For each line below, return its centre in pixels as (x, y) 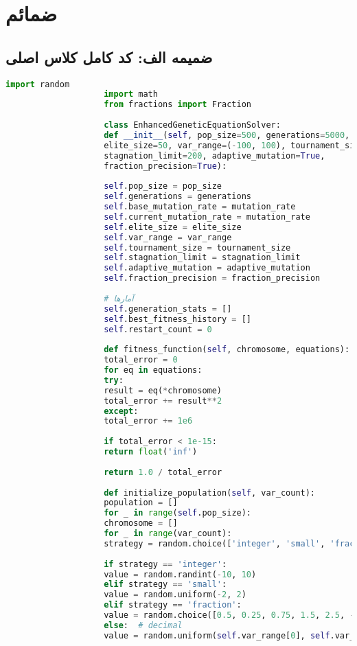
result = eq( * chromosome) (163, 390)
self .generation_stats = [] (168, 309)
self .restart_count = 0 (158, 329)
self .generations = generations (177, 197)
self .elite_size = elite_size (173, 227)
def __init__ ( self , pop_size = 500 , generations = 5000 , (227, 135)
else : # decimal (143, 625)
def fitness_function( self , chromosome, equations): (227, 350)
